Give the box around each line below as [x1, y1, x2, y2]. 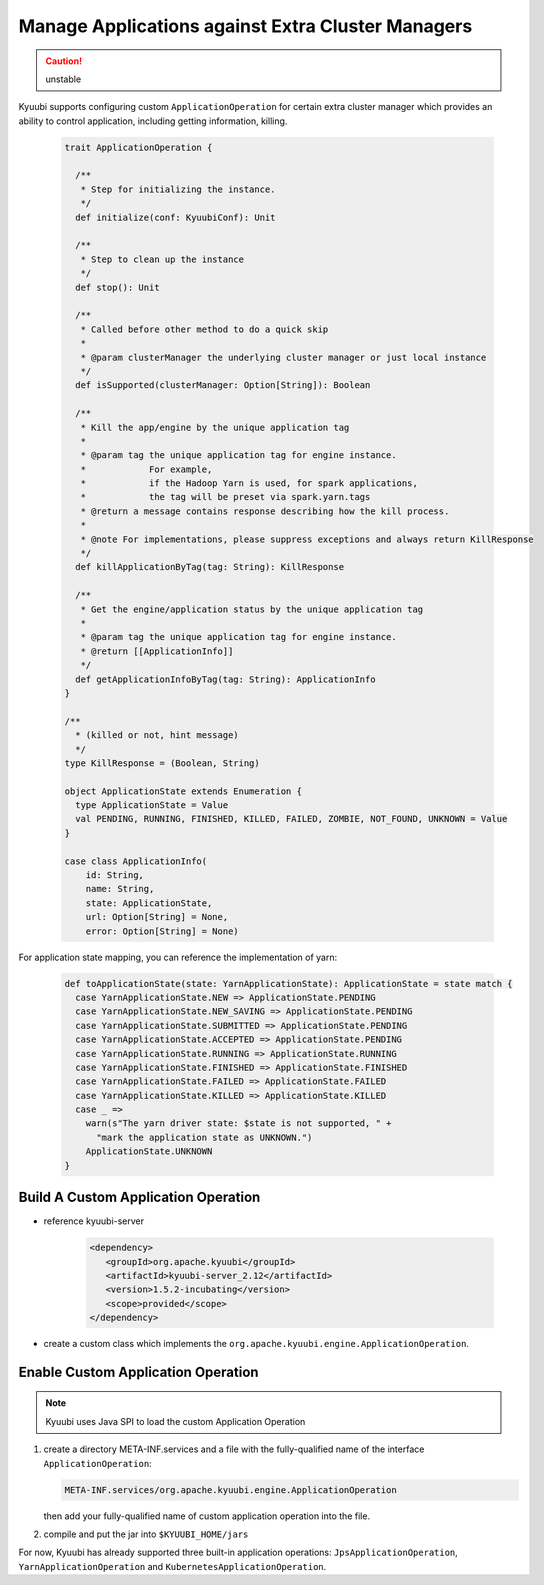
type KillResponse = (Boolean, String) [64, 757, 260, 769]
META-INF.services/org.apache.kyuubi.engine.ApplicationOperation [64, 1484, 397, 1495]
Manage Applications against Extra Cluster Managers [18, 15, 473, 37]
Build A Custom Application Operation [18, 1189, 261, 1206]
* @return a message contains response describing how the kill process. [80, 505, 450, 517]
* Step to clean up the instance [80, 253, 245, 265]
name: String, [85, 883, 155, 895]
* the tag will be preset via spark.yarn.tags [80, 491, 371, 503]
